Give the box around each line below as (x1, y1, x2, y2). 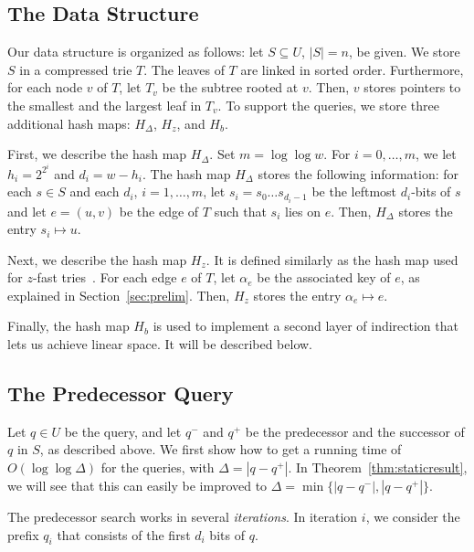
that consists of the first (57, 525, 191, 544)
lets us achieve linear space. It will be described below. (7, 334, 313, 354)
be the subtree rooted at (162, 78, 299, 97)
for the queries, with (100, 458, 215, 477)
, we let (416, 144, 457, 164)
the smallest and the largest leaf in (7, 95, 202, 114)
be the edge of (119, 201, 199, 220)
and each (69, 182, 120, 201)
